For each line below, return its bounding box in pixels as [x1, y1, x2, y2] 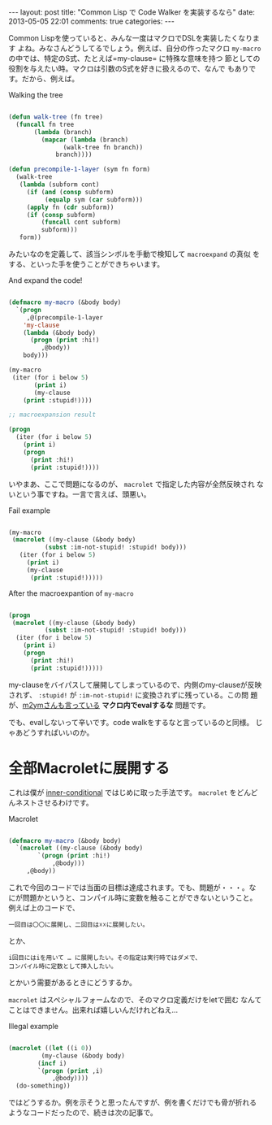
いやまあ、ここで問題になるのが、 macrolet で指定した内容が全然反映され [8, 479, 255, 489]
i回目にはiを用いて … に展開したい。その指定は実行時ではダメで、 [8, 953, 201, 962]
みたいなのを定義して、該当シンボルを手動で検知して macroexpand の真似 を [8, 250, 261, 258]
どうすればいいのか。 [22, 728, 94, 737]
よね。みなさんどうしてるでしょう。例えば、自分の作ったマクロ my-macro [17, 43, 261, 53]
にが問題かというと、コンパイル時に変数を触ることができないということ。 [8, 893, 257, 902]
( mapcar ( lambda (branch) [41, 136, 129, 144]
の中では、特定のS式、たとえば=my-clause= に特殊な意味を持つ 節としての [8, 54, 261, 63]
